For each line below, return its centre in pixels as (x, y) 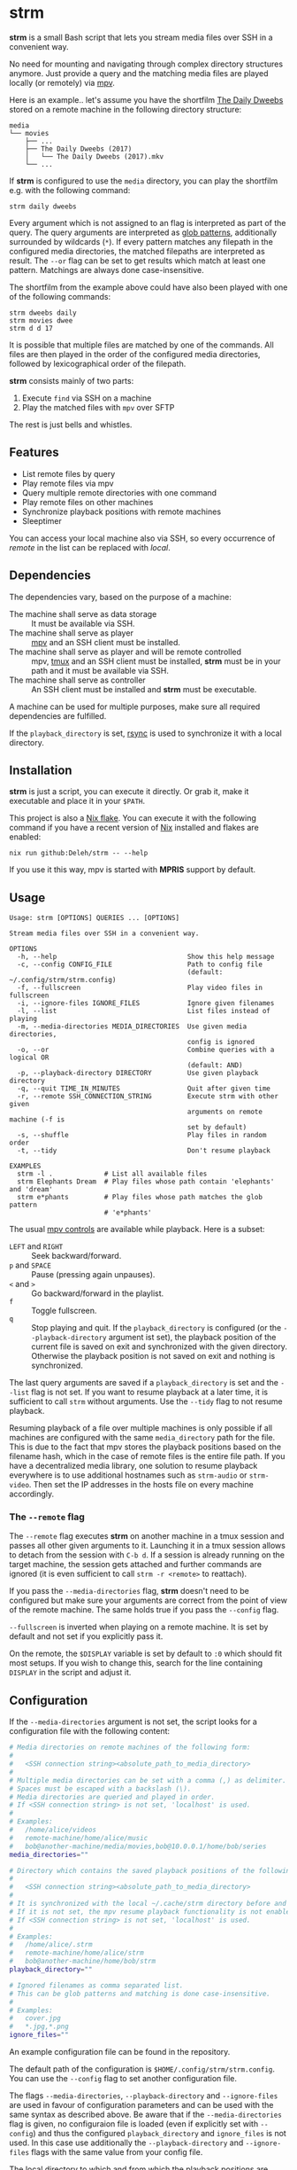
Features (34, 453)
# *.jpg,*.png (39, 2027)
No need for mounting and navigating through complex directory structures (146, 64)
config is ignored (221, 1042)
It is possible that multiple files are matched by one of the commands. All (141, 345)
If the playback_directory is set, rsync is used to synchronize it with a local (146, 733)
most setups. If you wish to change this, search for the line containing (136, 1663)
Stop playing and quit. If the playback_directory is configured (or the (156, 1328)
